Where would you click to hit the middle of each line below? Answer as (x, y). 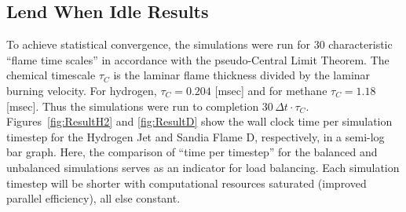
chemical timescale (51, 75)
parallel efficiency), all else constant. (93, 198)
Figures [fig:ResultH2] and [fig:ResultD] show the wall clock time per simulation (199, 121)
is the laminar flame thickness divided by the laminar (242, 75)
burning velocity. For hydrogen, (82, 90)
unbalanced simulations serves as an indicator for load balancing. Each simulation (203, 167)
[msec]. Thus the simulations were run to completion (133, 106)
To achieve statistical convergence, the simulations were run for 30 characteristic (199, 44)
